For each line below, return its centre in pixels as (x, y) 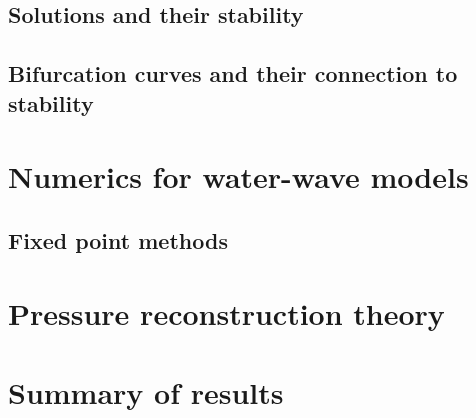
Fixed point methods (118, 239)
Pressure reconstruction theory (226, 313)
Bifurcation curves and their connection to (233, 73)
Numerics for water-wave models (238, 176)
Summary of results (146, 391)
